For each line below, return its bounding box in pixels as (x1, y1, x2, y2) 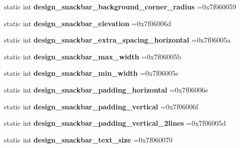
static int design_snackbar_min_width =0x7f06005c (4, 68, 179, 78)
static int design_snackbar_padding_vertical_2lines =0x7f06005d (4, 118, 226, 128)
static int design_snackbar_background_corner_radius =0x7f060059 (4, 1, 236, 11)
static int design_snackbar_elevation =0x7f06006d (4, 18, 171, 28)
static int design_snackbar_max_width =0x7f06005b (4, 51, 181, 61)
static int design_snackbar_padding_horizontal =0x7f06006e (4, 84, 208, 95)
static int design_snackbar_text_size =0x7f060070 (4, 134, 172, 145)
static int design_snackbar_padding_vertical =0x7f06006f (4, 101, 198, 111)
